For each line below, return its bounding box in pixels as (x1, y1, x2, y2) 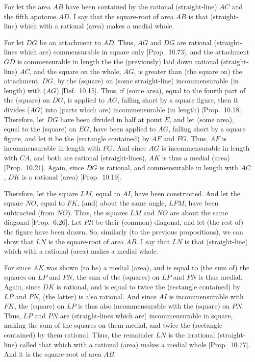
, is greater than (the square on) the (134, 66, 242, 76)
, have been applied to (89, 124, 156, 134)
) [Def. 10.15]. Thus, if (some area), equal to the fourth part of (56, 85, 246, 95)
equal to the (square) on (4, 124, 76, 134)
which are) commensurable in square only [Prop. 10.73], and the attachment (19, 47, 250, 57)
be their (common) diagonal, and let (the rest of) (96, 217, 244, 227)
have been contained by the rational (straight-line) (65, 1, 217, 11)
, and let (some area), (169, 114, 234, 124)
